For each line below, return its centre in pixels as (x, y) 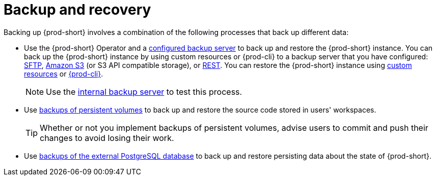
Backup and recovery (77, 10)
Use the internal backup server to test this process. (144, 92)
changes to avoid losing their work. (107, 138)
